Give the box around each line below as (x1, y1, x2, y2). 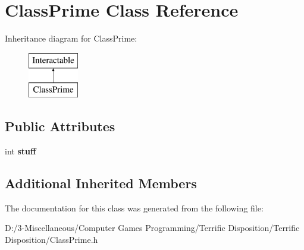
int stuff (5, 145, 36, 157)
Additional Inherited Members (5, 174, 197, 192)
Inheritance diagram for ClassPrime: (5, 32, 137, 45)
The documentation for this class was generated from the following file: (5, 201, 264, 214)
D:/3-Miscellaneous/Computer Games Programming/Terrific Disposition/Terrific (5, 221, 300, 234)
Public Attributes (5, 117, 115, 135)
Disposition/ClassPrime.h (5, 233, 98, 246)
